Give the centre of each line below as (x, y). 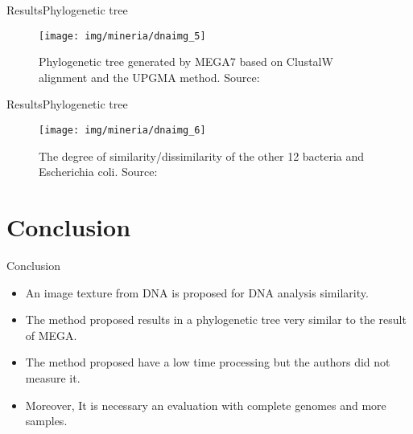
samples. (46, 421)
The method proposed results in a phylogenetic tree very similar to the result (216, 319)
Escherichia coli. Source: (98, 172)
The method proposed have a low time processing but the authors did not (208, 362)
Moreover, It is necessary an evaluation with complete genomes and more (206, 405)
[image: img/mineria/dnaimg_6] (122, 131)
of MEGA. (51, 335)
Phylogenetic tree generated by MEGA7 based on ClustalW (186, 61)
